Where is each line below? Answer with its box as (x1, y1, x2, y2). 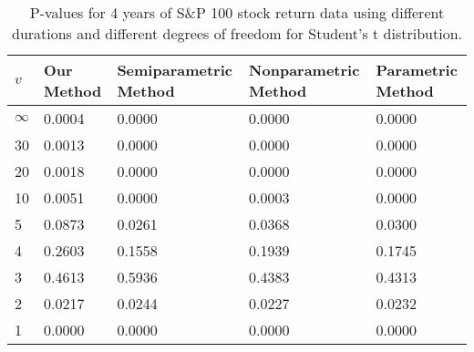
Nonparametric (249, 59, 360, 80)
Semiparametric (117, 59, 232, 80)
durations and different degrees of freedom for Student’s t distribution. (11, 23, 463, 44)
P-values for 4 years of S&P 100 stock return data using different (29, 2, 445, 23)
